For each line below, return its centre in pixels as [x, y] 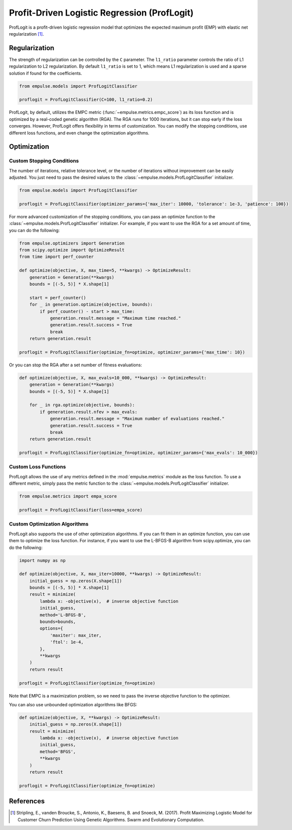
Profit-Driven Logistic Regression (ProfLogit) [101, 13]
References [27, 801]
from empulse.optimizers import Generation [72, 243]
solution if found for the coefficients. [46, 73]
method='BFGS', [58, 752]
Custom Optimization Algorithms [49, 524]
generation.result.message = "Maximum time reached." [115, 318]
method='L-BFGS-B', [63, 615]
